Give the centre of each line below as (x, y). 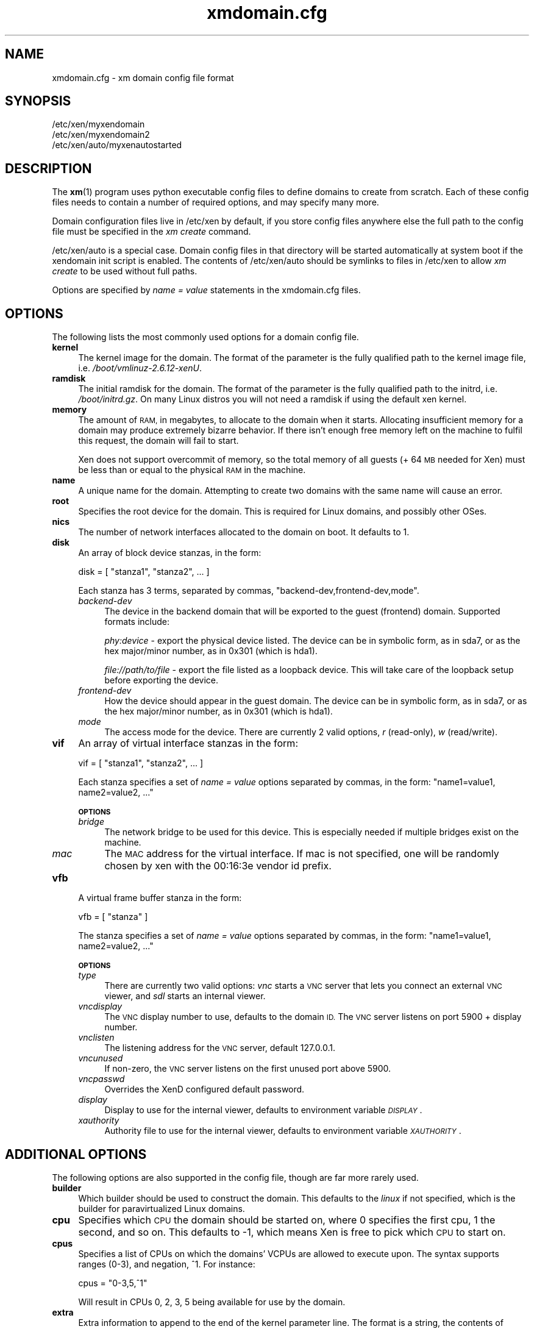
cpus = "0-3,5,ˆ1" (113, 1283)
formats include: (137, 622)
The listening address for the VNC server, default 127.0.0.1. (220, 1048)
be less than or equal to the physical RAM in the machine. (192, 470)
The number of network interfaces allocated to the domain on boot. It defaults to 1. (244, 532)
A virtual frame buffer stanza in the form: (160, 898)
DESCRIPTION (48, 168)
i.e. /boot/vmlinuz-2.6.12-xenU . (140, 368)
